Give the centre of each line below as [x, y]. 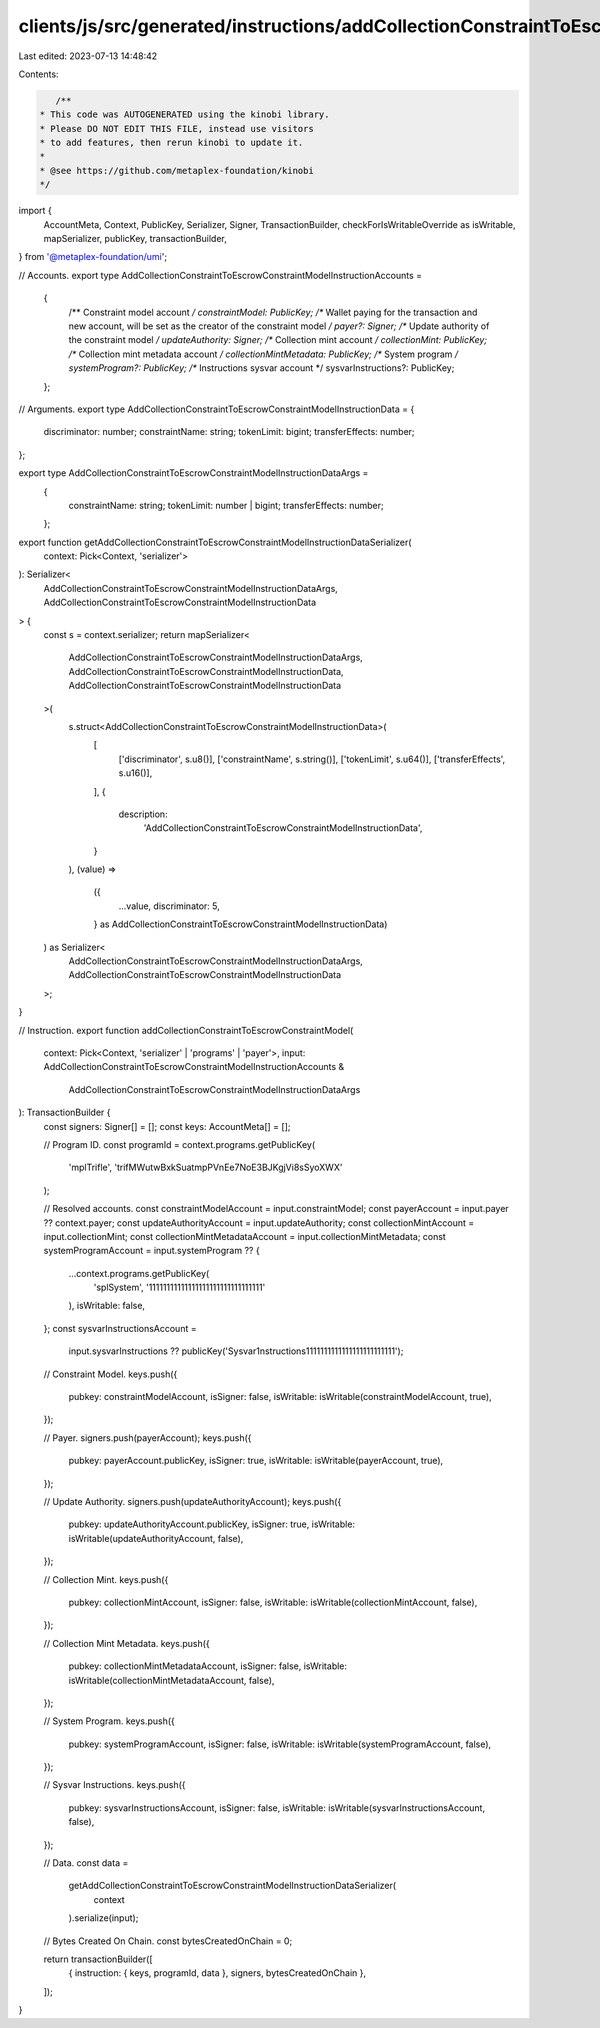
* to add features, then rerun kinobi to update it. [171, 143]
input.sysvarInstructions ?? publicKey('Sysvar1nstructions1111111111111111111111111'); [236, 1351]
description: [143, 814]
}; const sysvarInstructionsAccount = [120, 1328]
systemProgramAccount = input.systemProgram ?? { [151, 1251]
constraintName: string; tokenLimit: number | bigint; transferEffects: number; [226, 505]
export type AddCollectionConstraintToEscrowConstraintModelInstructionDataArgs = [193, 473]
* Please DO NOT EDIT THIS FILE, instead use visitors [176, 128]
